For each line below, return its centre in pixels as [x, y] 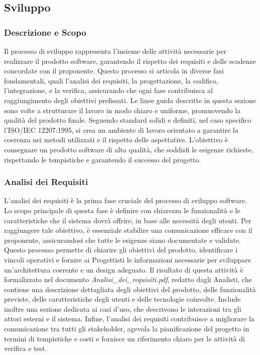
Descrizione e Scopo [45, 32]
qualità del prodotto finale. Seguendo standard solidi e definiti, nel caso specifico [128, 120]
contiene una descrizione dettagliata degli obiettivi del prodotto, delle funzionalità [130, 289]
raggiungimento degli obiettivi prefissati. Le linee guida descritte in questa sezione [130, 100]
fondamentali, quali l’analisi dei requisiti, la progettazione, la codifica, [111, 80]
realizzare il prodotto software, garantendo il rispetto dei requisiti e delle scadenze [130, 61]
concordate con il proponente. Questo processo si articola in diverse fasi [114, 71]
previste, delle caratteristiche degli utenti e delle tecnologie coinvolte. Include [122, 299]
